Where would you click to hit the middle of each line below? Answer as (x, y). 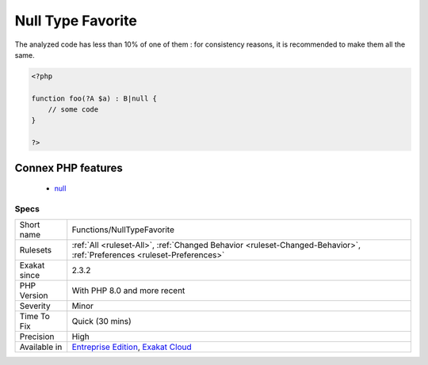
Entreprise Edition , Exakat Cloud (132, 347)
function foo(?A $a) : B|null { (94, 98)
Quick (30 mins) (102, 321)
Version (34, 295)
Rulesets (35, 250)
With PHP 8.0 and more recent (128, 291)
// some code (73, 110)
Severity (35, 306)
